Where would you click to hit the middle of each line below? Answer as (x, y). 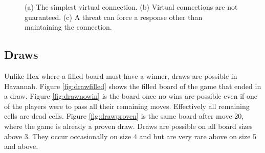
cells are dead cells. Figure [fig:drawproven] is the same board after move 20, (124, 116)
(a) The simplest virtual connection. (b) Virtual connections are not (131, 7)
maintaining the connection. (68, 27)
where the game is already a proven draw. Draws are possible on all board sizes (128, 126)
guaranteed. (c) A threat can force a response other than (114, 17)
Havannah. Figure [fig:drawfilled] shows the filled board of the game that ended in (133, 86)
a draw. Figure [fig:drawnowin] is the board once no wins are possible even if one (131, 96)
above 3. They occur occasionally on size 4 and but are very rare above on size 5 (130, 136)
